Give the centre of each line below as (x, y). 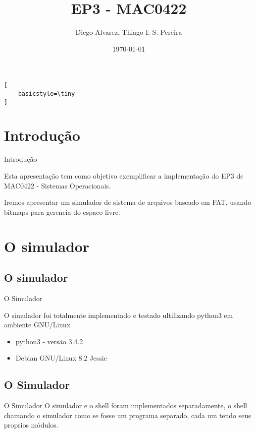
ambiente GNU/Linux (37, 325)
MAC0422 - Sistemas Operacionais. (57, 185)
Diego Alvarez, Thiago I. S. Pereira (129, 32)
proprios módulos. (31, 425)
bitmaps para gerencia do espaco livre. (62, 212)
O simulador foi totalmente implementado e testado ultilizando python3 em (119, 315)
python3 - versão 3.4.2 (49, 341)
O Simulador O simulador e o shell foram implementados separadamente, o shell (126, 405)
